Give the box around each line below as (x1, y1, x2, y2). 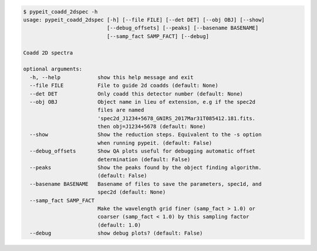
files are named (97, 107, 144, 114)
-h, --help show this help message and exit (29, 74, 194, 80)
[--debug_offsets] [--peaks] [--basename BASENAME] (106, 25, 259, 32)
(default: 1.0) (97, 222, 141, 228)
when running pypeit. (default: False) (97, 140, 213, 146)
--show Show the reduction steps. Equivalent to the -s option (29, 131, 262, 138)
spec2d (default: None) (97, 189, 166, 196)
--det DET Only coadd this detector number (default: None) (29, 90, 244, 97)
